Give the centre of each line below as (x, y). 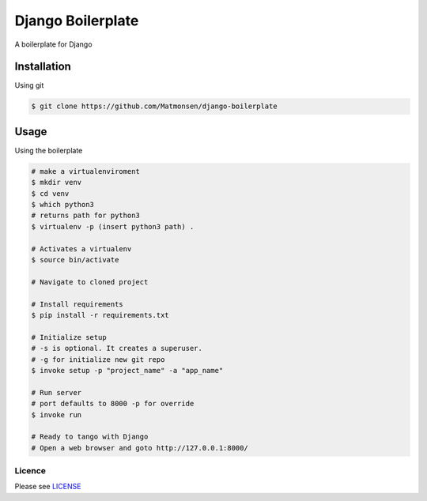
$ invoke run (57, 414)
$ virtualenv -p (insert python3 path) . (113, 226)
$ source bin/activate (75, 260)
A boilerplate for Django (53, 44)
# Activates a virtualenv (81, 249)
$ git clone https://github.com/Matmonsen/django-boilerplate (154, 106)
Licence (30, 471)
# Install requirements (77, 304)
